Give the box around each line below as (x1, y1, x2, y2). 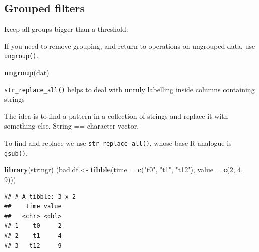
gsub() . (4, 147, 28, 158)
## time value (4, 203, 62, 210)
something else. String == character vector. (4, 120, 139, 131)
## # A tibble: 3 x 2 (4, 193, 76, 200)
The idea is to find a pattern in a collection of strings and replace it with (4, 110, 228, 121)
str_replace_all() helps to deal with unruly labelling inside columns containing (4, 84, 255, 94)
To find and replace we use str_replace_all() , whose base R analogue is (4, 138, 232, 148)
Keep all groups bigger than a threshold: (4, 24, 128, 34)
